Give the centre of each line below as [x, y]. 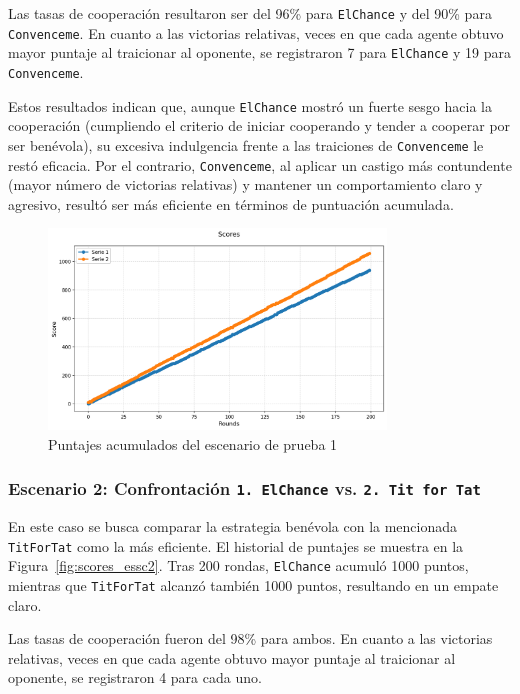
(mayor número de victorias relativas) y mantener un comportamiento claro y [245, 184]
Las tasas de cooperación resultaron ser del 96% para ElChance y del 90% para [250, 13]
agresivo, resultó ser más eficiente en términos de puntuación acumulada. [231, 203]
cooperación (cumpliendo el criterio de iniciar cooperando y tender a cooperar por [259, 125]
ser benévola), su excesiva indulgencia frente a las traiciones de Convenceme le [246, 144]
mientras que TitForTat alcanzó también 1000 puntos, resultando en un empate [253, 584]
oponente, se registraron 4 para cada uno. [135, 677]
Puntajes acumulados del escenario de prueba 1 [193, 443]
